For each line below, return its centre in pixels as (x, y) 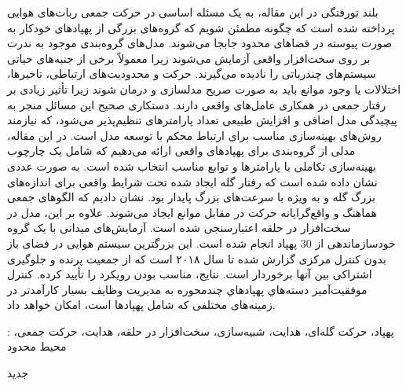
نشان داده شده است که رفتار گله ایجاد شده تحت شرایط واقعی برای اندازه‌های (192, 181)
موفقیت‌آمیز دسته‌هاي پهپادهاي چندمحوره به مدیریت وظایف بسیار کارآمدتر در (187, 289)
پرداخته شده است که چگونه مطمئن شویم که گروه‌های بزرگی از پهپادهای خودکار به (201, 27)
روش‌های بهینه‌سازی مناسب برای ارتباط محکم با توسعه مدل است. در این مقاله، (194, 135)
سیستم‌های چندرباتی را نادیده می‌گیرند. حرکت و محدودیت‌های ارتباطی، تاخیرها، (192, 74)
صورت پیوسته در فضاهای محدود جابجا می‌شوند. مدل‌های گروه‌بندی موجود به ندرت (200, 43)
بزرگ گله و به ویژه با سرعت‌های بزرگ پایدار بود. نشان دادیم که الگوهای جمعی (191, 197)
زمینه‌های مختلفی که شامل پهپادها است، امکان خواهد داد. (141, 305)
